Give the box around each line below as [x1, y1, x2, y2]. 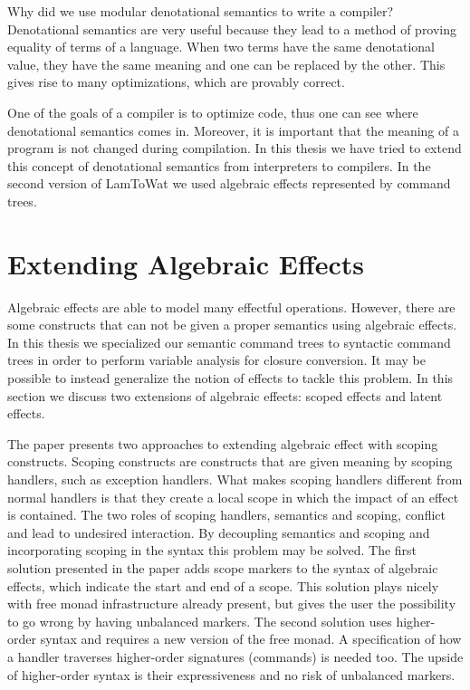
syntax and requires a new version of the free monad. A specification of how [40, 629, 462, 648]
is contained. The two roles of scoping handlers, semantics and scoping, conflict [7, 505, 446, 524]
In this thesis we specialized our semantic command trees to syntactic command [7, 332, 451, 351]
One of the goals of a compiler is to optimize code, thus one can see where [7, 102, 418, 121]
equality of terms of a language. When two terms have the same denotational [7, 37, 435, 56]
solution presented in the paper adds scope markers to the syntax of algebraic [7, 558, 438, 577]
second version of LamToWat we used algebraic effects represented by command [7, 174, 451, 193]
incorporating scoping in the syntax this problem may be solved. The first [7, 541, 417, 560]
